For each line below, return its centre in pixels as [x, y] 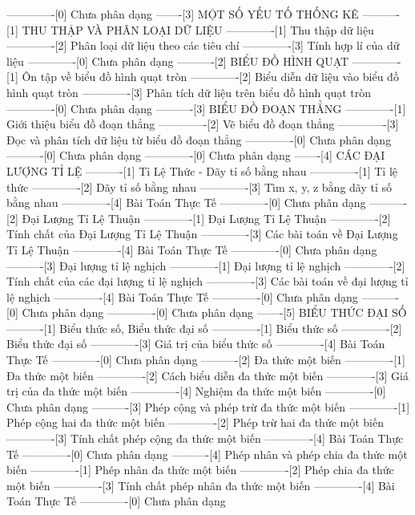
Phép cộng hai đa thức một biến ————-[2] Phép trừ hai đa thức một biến [195, 422]
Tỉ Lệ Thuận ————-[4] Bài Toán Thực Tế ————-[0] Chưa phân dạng [192, 249]
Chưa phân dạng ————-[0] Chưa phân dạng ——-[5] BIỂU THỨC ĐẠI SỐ [214, 312]
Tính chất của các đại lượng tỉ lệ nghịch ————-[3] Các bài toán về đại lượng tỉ [207, 281]
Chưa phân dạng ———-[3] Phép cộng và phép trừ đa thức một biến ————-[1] [208, 406]
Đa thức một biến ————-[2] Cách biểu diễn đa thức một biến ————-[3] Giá [207, 375]
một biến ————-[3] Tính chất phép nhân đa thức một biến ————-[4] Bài [201, 485]
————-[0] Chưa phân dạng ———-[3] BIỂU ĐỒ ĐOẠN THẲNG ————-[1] [206, 108]
